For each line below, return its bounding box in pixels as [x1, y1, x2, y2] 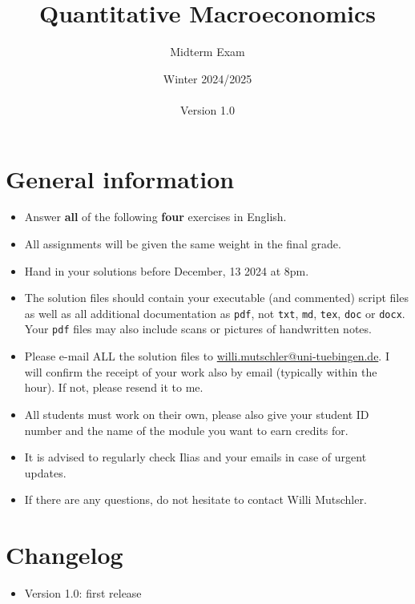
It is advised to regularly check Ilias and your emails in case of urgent [24, 449, 367, 465]
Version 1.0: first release [24, 585, 142, 601]
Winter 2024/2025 [163, 70, 252, 87]
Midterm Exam [170, 43, 245, 60]
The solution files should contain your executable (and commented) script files [24, 289, 409, 306]
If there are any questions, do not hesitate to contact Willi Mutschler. [24, 491, 367, 508]
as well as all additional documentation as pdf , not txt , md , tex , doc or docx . [24, 304, 405, 321]
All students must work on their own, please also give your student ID [24, 405, 369, 422]
